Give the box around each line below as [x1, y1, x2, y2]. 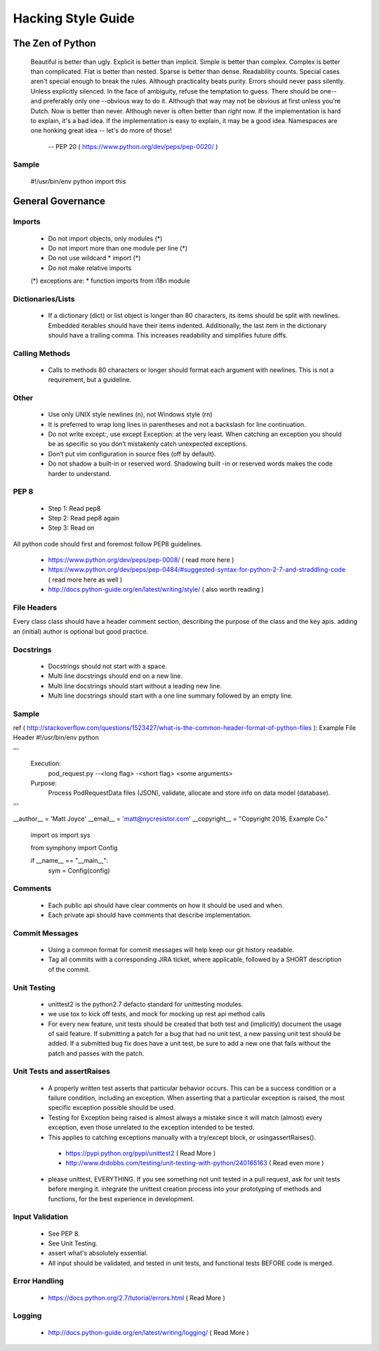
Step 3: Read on [48, 524, 95, 532]
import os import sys [30, 831, 91, 839]
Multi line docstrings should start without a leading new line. [48, 681, 222, 690]
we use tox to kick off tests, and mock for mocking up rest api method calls [48, 1010, 266, 1018]
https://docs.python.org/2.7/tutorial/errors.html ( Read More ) [48, 1293, 226, 1302]
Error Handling [13, 1276, 65, 1286]
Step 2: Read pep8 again [48, 513, 119, 522]
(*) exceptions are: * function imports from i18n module [30, 276, 191, 285]
